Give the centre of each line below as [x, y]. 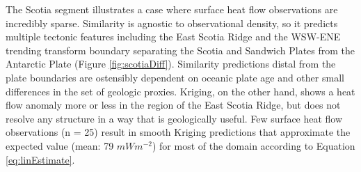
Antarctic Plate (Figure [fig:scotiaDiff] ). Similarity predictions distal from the [171, 64]
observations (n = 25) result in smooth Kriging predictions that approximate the [178, 132]
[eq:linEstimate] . [40, 159]
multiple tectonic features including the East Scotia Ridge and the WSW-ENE [173, 37]
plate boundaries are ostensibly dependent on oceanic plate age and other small [175, 77]
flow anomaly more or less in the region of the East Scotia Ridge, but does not [173, 105]
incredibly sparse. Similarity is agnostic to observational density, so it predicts [172, 23]
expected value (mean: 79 [60, 145]
